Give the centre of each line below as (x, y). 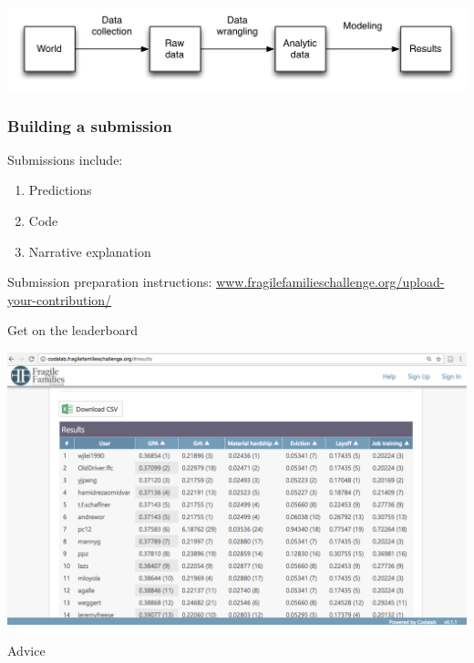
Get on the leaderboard (72, 330)
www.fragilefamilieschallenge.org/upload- (330, 282)
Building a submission (90, 125)
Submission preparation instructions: (110, 282)
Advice (26, 650)
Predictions (60, 190)
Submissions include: (65, 159)
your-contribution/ (60, 299)
